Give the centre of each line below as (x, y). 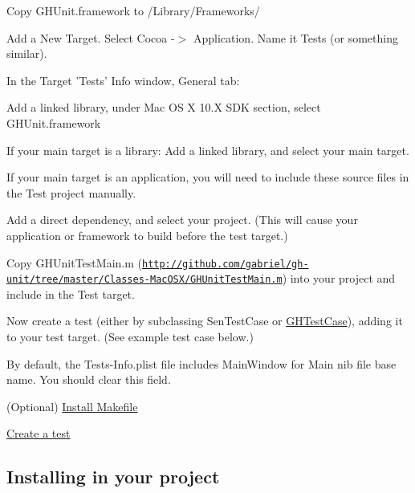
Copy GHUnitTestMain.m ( (74, 262)
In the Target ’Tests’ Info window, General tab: (123, 80)
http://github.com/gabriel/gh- (225, 264)
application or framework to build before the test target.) (147, 235)
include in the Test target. (71, 293)
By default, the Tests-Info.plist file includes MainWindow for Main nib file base (201, 363)
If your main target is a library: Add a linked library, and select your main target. (208, 150)
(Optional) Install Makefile (72, 406)
